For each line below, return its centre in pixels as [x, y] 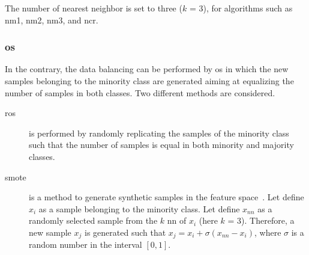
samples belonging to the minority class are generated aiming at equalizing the [149, 81]
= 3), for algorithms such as [241, 8]
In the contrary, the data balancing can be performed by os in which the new [147, 69]
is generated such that [125, 232]
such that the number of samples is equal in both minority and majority [161, 145]
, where [268, 232]
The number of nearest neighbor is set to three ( [94, 8]
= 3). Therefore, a [261, 220]
